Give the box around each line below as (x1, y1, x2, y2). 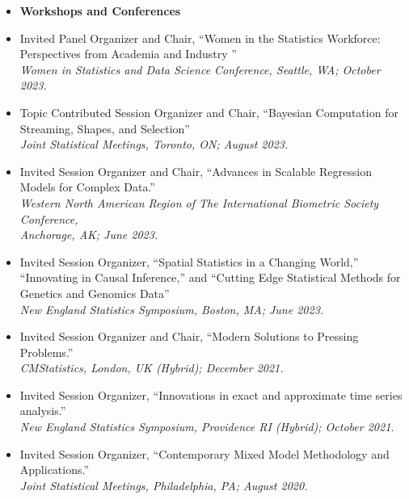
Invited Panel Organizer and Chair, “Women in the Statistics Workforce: (19, 29, 381, 46)
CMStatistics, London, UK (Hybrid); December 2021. (19, 359, 284, 376)
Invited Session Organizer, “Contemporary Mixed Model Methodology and (19, 445, 390, 462)
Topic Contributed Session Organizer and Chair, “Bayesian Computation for (19, 103, 398, 120)
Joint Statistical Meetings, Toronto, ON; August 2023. (19, 136, 289, 153)
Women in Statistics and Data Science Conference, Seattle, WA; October (19, 61, 381, 78)
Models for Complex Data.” (19, 178, 155, 195)
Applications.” (19, 461, 90, 478)
